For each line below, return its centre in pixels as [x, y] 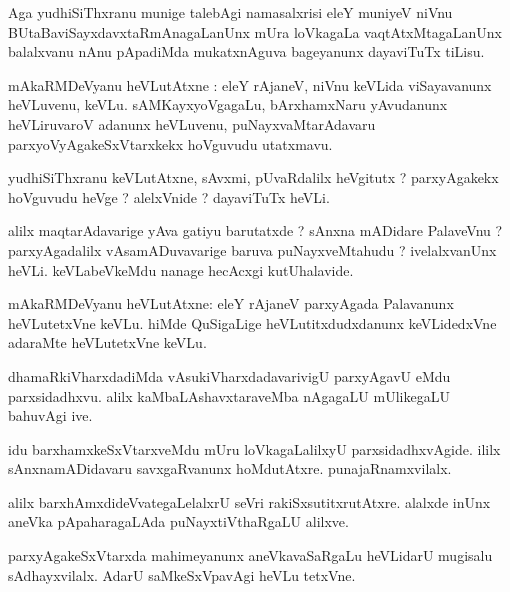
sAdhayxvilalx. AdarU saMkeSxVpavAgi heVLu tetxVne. [182, 574]
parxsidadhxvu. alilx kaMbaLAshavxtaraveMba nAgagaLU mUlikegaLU [229, 395]
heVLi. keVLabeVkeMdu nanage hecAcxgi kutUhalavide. [181, 269]
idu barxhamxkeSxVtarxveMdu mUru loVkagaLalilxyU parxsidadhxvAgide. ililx [254, 448]
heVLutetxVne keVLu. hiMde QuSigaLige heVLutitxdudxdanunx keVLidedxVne [252, 322]
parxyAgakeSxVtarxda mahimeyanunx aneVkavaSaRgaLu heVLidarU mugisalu [250, 555]
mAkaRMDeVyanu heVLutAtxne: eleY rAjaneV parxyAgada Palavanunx [231, 303]
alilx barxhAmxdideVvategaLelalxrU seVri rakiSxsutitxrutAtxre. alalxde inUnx [249, 501]
